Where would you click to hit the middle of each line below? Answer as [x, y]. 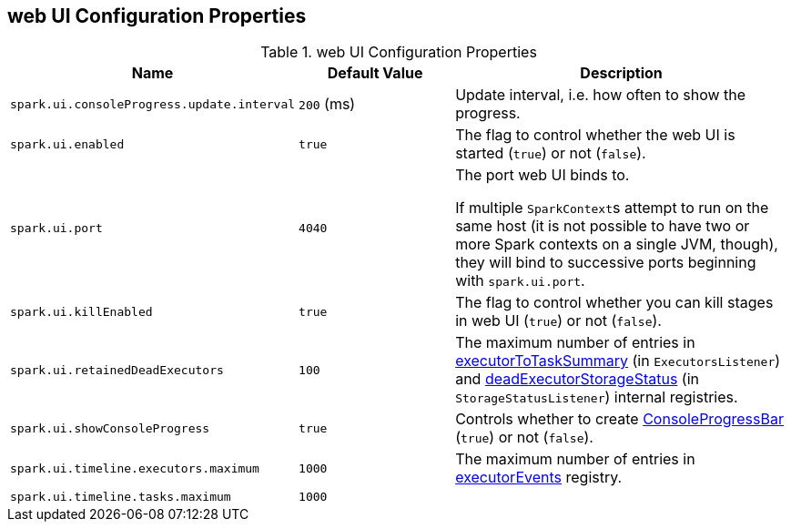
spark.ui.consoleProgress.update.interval [153, 104]
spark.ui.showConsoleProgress [110, 428]
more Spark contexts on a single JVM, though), [617, 244]
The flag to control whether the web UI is [595, 135]
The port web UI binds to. [543, 175]
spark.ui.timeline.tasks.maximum [121, 497]
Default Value [375, 73]
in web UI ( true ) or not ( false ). [558, 321]
